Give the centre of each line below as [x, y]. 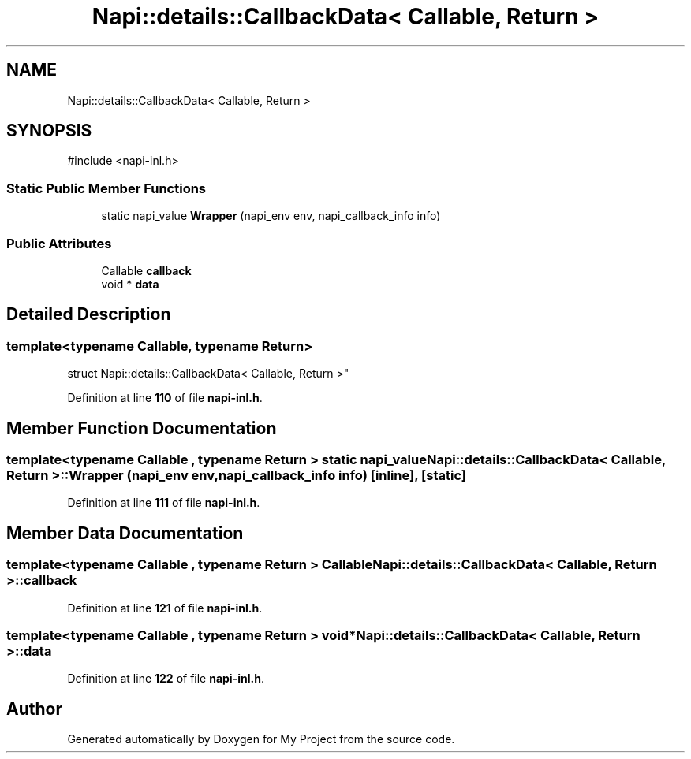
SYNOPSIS [49, 131]
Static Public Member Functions [106, 188]
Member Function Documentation [142, 428]
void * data [130, 284]
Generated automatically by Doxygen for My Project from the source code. [261, 739]
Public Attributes [59, 243]
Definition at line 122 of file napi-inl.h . [166, 679]
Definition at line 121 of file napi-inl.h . [165, 608]
